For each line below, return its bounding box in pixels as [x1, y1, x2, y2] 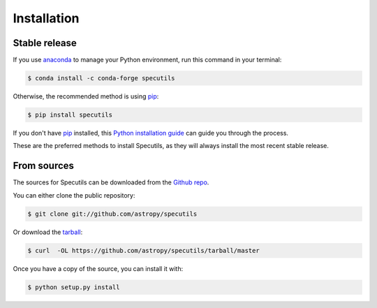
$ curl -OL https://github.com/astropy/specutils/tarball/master [27, 247, 260, 254]
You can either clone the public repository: [13, 191, 135, 199]
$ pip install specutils [27, 111, 113, 119]
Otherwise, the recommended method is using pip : [13, 92, 159, 101]
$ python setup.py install [27, 283, 120, 291]
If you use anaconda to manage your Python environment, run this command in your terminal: [13, 56, 282, 64]
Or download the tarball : [13, 228, 83, 236]
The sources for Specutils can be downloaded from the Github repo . [13, 178, 209, 186]
